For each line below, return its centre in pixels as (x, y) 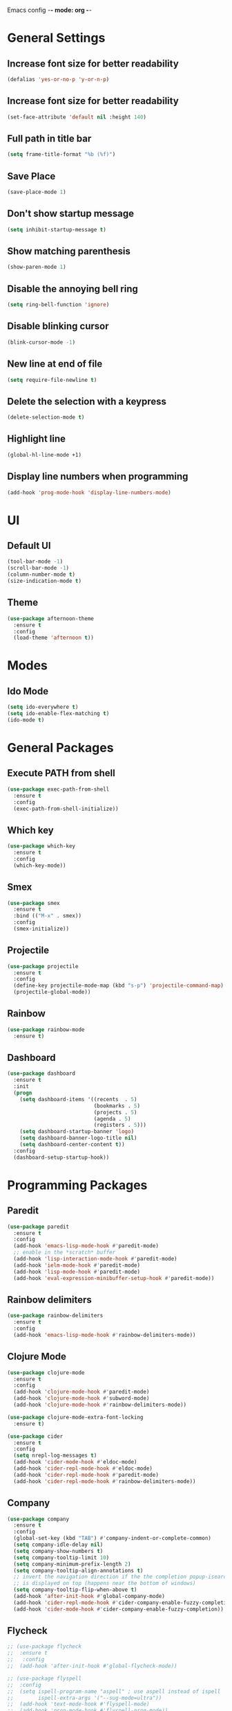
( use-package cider (35, 1436)
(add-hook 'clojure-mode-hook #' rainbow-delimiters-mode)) (100, 1405)
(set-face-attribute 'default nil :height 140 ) (77, 117)
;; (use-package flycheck (44, 1647)
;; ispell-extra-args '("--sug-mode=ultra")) (85, 1698)
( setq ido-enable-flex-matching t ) (58, 714)
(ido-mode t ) (26, 720)
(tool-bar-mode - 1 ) (35, 562)
